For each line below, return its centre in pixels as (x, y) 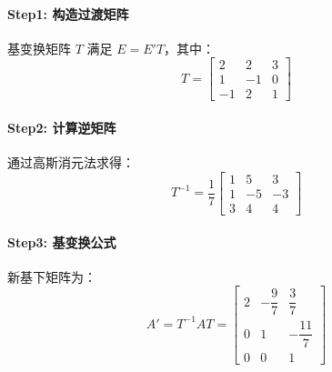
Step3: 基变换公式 (62, 241)
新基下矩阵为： (52, 276)
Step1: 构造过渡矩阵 (68, 13)
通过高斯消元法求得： (71, 162)
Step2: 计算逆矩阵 (62, 128)
